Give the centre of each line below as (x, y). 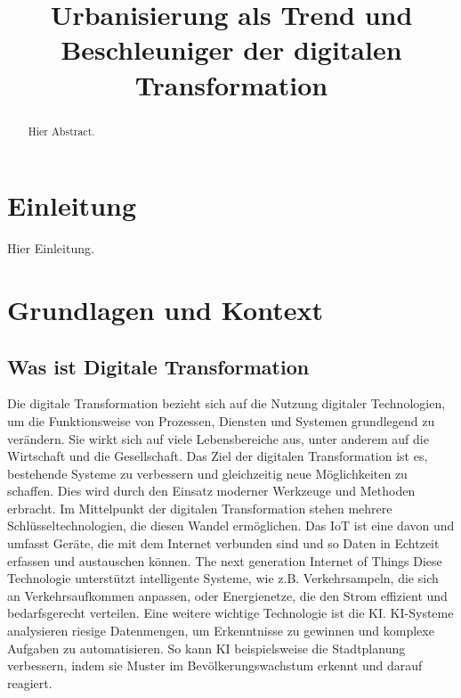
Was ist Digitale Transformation (158, 366)
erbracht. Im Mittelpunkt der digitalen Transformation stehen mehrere (200, 508)
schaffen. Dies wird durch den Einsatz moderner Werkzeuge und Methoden (211, 491)
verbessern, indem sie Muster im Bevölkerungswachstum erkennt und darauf (215, 665)
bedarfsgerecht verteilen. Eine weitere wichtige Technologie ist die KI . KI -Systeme (230, 613)
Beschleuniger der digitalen (231, 49)
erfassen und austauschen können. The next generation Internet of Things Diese (225, 560)
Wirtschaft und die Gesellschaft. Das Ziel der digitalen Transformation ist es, (218, 456)
